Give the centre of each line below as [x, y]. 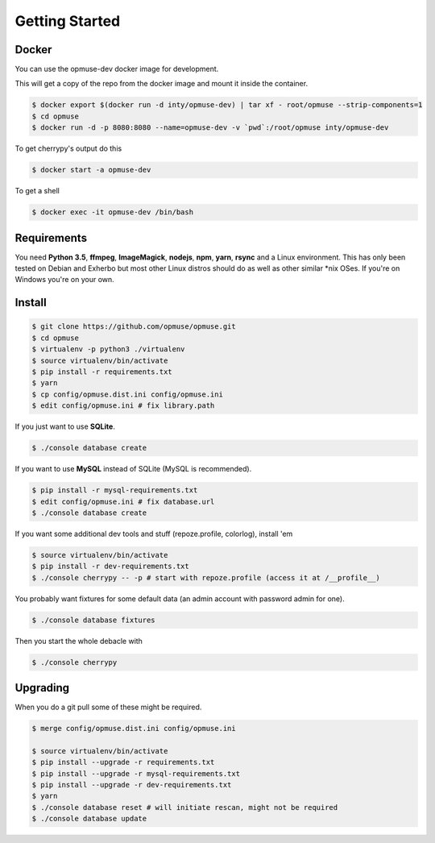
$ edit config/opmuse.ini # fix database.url [123, 501]
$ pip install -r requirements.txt [102, 372]
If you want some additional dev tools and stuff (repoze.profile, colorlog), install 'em [154, 534]
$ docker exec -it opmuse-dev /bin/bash [112, 212]
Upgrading [42, 688]
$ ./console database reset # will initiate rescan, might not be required [185, 807]
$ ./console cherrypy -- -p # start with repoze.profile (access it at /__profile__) [206, 577]
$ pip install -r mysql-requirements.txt [115, 490]
